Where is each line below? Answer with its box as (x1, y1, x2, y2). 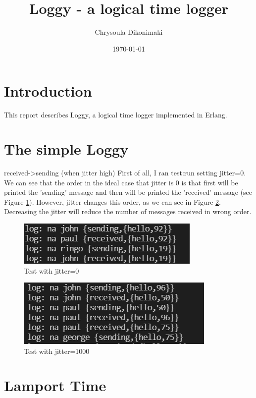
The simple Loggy (4, 139, 129, 159)
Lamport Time (4, 375, 106, 395)
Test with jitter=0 (24, 265, 79, 276)
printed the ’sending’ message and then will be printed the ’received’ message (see (4, 187, 253, 197)
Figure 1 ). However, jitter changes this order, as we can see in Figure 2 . (4, 196, 221, 207)
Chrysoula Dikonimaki (95, 27, 163, 37)
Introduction (4, 81, 92, 101)
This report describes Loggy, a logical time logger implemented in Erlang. (4, 110, 227, 120)
